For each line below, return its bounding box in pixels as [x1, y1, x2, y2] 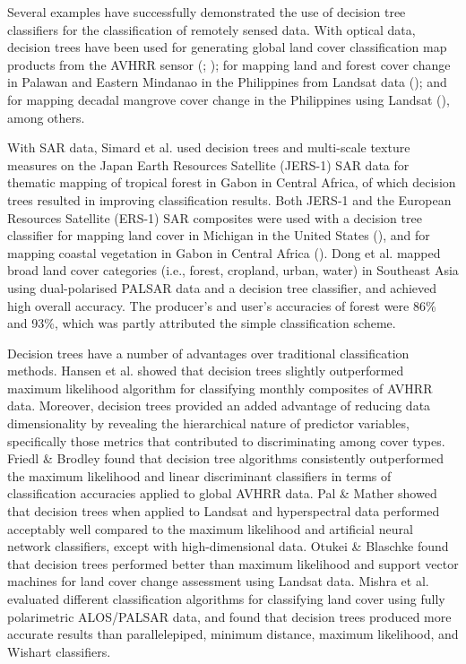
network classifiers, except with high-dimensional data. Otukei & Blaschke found [7, 537, 449, 556]
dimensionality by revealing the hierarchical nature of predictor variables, [7, 414, 410, 433]
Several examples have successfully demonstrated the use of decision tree [7, 3, 406, 21]
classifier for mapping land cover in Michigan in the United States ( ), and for [7, 226, 430, 245]
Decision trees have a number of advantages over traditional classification [7, 343, 410, 362]
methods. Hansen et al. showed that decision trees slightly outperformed [7, 361, 404, 380]
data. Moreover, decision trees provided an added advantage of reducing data [7, 396, 431, 415]
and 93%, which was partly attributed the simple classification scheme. [7, 314, 396, 332]
